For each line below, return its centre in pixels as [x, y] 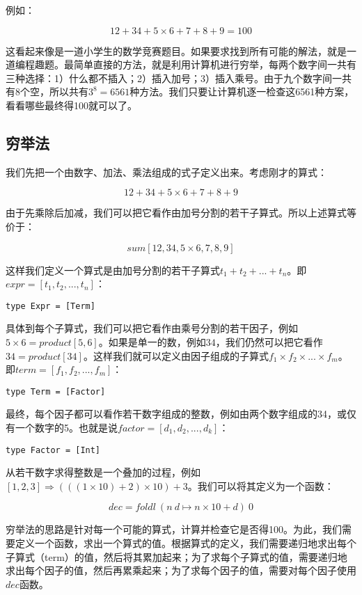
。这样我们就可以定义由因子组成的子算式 [176, 355]
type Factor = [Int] [53, 450]
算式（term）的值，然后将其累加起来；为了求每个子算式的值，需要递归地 [181, 556]
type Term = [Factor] [56, 391]
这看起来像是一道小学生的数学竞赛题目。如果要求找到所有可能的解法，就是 [176, 50]
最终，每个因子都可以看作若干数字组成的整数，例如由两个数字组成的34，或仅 [181, 414]
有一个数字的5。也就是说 [62, 428]
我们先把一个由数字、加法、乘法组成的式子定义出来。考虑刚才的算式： [166, 172]
